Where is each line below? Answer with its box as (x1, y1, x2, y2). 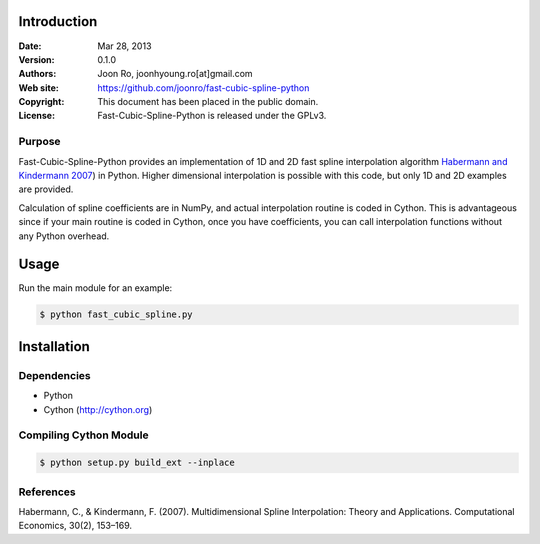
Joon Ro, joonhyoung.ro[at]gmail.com (97, 68, 254, 80)
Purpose (18, 135, 61, 149)
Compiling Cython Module (18, 428, 149, 442)
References (18, 485, 76, 499)
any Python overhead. (18, 230, 110, 242)
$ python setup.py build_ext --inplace (39, 457, 235, 469)
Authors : (18, 68, 57, 80)
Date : (18, 40, 42, 52)
